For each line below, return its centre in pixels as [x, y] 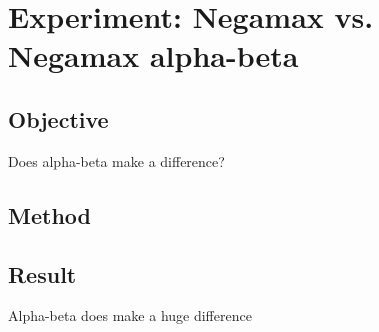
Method [49, 214]
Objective [58, 118]
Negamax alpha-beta [153, 55]
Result [42, 273]
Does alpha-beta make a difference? [116, 160]
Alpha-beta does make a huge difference [130, 315]
